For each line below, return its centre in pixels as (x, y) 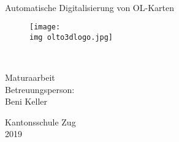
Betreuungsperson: (40, 89)
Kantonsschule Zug (40, 121)
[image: (45, 27)
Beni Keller (26, 101)
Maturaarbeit (30, 77)
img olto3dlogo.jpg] (71, 37)
